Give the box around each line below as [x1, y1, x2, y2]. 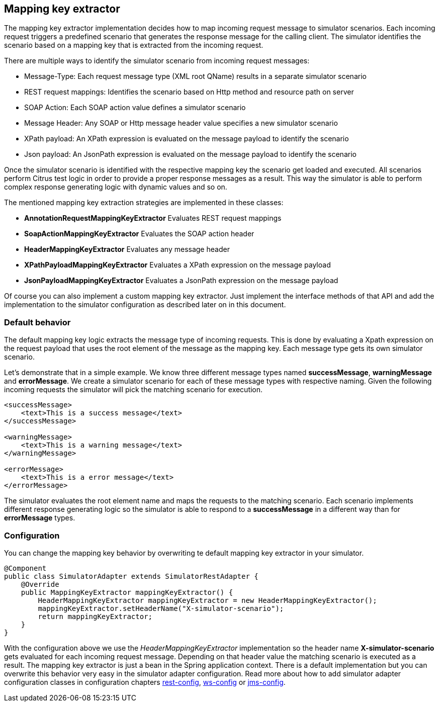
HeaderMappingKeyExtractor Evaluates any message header [24, 245, 230, 254]
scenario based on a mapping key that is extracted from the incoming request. [4, 41, 264, 50]
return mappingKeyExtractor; [38, 612, 153, 621]
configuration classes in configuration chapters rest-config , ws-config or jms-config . [4, 677, 286, 686]
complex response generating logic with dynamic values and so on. [4, 183, 227, 192]
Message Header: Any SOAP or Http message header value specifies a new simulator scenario [24, 119, 338, 128]
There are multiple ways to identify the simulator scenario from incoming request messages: [4, 56, 310, 65]
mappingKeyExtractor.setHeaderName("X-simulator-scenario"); [38, 604, 284, 612]
